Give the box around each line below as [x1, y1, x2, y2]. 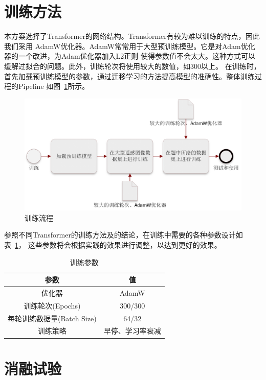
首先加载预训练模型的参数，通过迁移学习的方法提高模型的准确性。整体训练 [4, 70, 255, 81]
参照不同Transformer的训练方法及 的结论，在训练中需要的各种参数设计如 [4, 229, 243, 240]
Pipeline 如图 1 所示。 [18, 81, 90, 91]
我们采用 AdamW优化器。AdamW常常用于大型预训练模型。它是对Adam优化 [4, 40, 255, 51]
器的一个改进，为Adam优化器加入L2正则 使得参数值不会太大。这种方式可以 [4, 51, 255, 61]
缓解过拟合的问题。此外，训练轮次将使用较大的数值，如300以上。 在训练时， [4, 60, 261, 71]
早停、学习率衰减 [103, 325, 161, 336]
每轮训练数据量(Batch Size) [8, 313, 97, 323]
